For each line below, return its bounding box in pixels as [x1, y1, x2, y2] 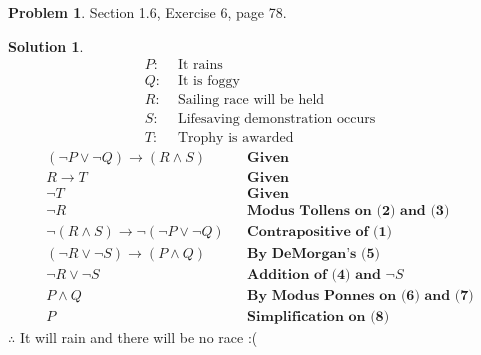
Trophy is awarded [177, 131, 294, 146]
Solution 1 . [8, 35, 84, 56]
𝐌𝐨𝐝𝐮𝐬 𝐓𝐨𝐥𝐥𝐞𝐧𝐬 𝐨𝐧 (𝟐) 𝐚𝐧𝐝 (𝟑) [247, 204, 450, 219]
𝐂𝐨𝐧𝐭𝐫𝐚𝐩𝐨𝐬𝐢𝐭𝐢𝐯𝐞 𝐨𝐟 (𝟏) [247, 225, 393, 240]
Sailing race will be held [177, 93, 325, 108]
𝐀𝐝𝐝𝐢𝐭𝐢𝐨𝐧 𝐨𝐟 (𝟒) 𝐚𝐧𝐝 [247, 267, 381, 282]
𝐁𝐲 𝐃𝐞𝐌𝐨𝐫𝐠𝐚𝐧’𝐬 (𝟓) [247, 246, 381, 261]
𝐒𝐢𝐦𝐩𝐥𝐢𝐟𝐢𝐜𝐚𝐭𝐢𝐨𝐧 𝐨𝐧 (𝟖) [247, 309, 390, 324]
